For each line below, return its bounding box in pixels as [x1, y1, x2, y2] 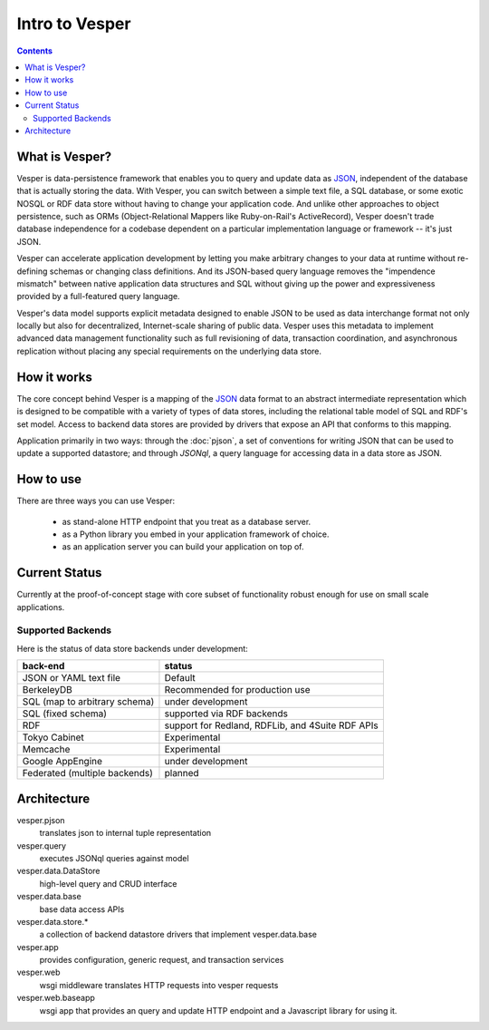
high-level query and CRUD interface [39, 878, 177, 889]
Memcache [22, 743, 71, 756]
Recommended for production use [164, 684, 312, 696]
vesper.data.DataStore [16, 866, 101, 877]
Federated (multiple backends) [22, 767, 154, 780]
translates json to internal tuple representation [39, 828, 212, 839]
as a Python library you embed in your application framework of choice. [62, 529, 330, 539]
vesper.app [16, 941, 59, 952]
